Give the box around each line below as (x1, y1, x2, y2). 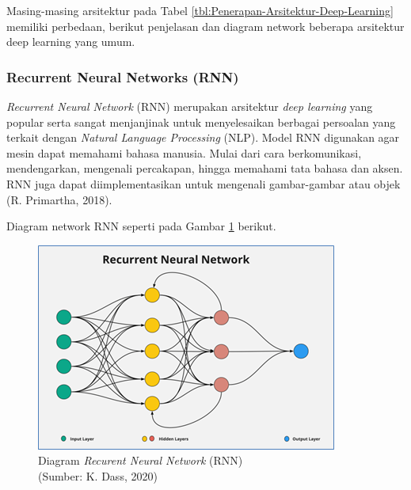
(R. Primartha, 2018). (6, 191, 112, 207)
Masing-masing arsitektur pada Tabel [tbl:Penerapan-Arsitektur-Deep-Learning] (6, 2, 394, 18)
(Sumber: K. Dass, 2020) (38, 467, 158, 484)
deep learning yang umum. (6, 33, 135, 50)
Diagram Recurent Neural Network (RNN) (38, 452, 243, 469)
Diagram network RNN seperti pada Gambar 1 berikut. (6, 218, 276, 234)
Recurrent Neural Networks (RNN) (6, 66, 239, 86)
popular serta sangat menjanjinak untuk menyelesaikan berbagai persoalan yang (6, 113, 396, 130)
